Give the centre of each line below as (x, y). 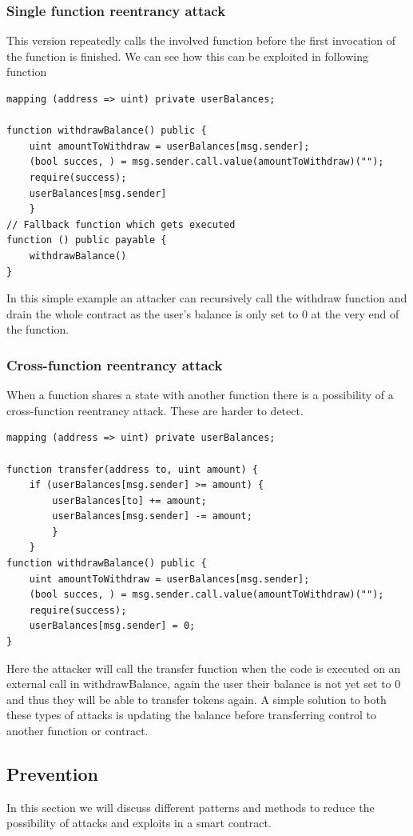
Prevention (52, 773)
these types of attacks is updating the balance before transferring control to (191, 715)
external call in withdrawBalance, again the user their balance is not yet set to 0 (204, 684)
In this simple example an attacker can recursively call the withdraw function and (207, 298)
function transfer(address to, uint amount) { (132, 469)
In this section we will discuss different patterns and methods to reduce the (191, 807)
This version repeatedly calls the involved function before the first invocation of (201, 40)
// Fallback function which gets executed (121, 224)
